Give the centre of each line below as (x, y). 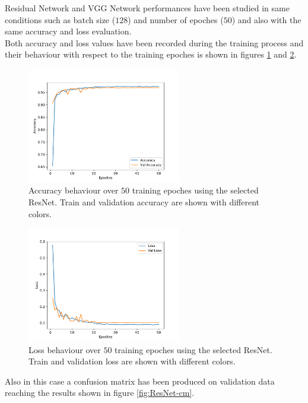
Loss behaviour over (65, 349)
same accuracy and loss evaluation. (68, 31)
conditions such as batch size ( (60, 19)
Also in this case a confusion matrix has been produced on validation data (140, 381)
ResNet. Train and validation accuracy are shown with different (144, 201)
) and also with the (266, 19)
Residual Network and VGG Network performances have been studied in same (147, 8)
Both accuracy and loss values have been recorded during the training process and (154, 42)
